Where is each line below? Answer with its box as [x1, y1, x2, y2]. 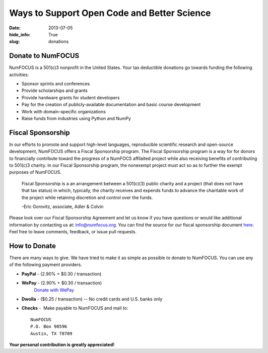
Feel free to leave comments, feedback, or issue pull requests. [9, 229, 136, 235]
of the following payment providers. [9, 262, 82, 268]
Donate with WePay [34, 287, 74, 293]
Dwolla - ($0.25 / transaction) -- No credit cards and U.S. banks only [21, 296, 163, 302]
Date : [9, 25, 21, 31]
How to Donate [9, 241, 56, 250]
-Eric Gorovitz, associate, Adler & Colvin [21, 204, 104, 210]
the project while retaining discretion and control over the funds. [21, 194, 153, 201]
